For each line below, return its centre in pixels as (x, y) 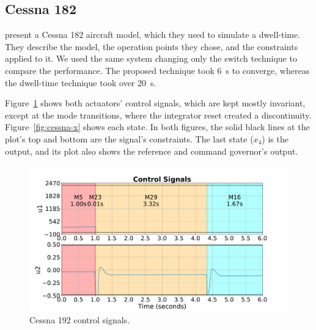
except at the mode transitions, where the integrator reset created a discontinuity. (158, 115)
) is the (275, 138)
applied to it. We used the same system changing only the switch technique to (151, 58)
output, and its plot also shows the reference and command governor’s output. (152, 151)
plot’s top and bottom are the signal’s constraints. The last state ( (129, 138)
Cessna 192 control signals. (80, 320)
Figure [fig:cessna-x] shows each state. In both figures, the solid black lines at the (157, 127)
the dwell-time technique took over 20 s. (81, 82)
